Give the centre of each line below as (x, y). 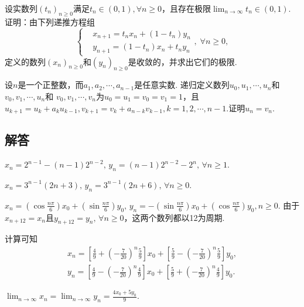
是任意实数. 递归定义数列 (182, 85)
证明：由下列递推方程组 (50, 21)
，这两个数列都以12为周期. (174, 217)
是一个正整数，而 (51, 85)
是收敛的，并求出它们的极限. (182, 61)
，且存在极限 (187, 8)
